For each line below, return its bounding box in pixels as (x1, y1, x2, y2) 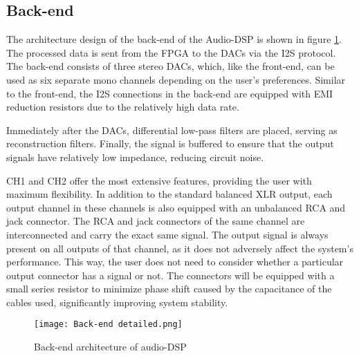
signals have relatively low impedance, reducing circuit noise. (6, 149, 264, 164)
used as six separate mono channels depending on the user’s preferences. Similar (6, 72, 346, 86)
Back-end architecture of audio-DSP (34, 339, 187, 354)
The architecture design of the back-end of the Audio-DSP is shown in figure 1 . (6, 32, 342, 46)
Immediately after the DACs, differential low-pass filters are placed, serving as (6, 122, 338, 137)
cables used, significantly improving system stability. (6, 294, 228, 309)
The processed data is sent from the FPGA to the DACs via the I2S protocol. (6, 45, 336, 59)
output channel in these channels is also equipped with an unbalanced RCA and (6, 200, 346, 214)
